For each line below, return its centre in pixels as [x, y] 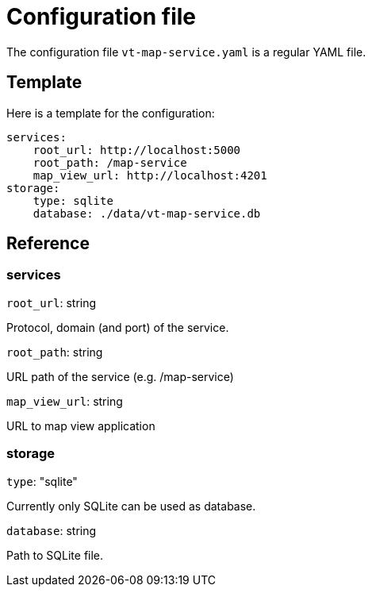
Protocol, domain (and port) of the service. [118, 327]
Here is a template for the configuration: [111, 113]
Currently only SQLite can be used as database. [131, 506]
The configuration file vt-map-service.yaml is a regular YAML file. [186, 52]
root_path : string [55, 352]
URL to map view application [81, 425]
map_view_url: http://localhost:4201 [150, 175]
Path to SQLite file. [55, 555]
